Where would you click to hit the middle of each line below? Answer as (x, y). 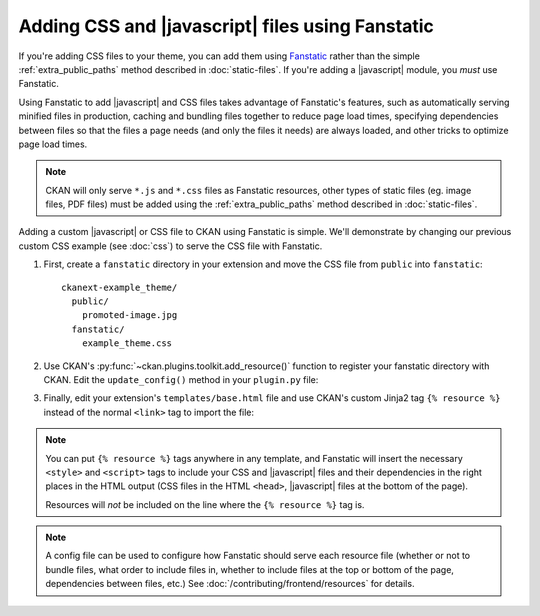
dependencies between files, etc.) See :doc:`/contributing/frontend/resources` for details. (230, 584)
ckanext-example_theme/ (119, 287)
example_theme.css (127, 343)
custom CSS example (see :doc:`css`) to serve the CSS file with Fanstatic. (170, 246)
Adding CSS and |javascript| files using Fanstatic (226, 26)
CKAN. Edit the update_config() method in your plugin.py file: (181, 379)
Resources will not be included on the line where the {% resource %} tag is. (205, 504)
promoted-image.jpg (129, 315)
